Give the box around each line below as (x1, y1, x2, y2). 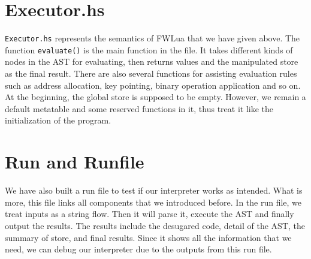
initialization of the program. (5, 114, 111, 127)
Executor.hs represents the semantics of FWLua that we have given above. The (5, 32, 300, 44)
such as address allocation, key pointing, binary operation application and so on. (5, 79, 301, 91)
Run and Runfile (5, 149, 144, 174)
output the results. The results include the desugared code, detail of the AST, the (5, 219, 306, 231)
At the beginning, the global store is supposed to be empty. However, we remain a (5, 91, 306, 103)
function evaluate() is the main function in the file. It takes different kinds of (5, 43, 293, 56)
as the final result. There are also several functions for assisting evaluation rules (5, 67, 297, 80)
